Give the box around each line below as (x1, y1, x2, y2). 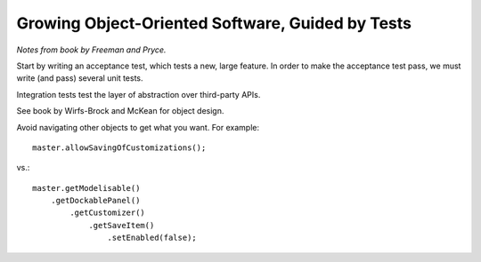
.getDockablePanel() (50, 195, 141, 206)
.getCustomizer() (69, 208, 146, 218)
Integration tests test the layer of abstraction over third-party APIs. (16, 89, 261, 99)
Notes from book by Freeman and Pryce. (16, 44, 167, 55)
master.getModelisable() (32, 183, 141, 193)
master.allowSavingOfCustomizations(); (32, 142, 207, 153)
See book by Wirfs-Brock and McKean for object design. (16, 106, 224, 116)
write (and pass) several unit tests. (16, 73, 143, 83)
